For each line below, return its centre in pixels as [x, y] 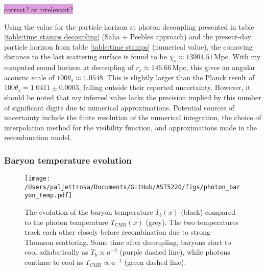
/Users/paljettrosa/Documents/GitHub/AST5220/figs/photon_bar [132, 187]
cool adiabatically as [56, 252]
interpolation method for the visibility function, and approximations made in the [131, 127]
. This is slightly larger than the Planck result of [179, 77]
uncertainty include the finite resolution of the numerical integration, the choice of [133, 117]
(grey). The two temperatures [192, 222]
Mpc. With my [237, 57]
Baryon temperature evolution [68, 160]
